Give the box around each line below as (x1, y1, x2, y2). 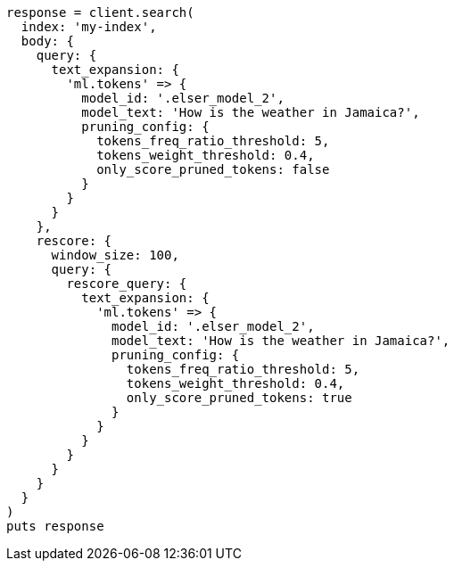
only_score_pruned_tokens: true (126, 391, 352, 405)
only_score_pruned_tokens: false (96, 162, 330, 177)
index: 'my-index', (21, 20, 157, 34)
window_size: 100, (51, 248, 179, 262)
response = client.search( (6, 5, 194, 20)
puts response (6, 519, 104, 533)
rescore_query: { (66, 276, 187, 291)
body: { (21, 34, 74, 48)
